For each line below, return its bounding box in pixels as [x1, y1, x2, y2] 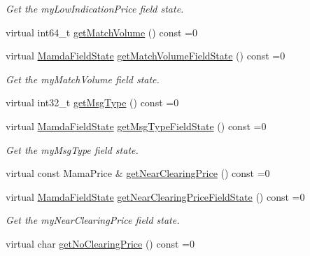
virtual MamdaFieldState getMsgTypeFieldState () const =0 [6, 118, 267, 133]
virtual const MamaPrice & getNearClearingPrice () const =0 [6, 166, 270, 180]
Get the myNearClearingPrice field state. [6, 213, 180, 227]
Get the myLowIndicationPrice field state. [6, 1, 184, 15]
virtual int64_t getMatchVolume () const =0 [6, 24, 197, 39]
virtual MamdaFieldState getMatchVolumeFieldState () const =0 [6, 48, 286, 63]
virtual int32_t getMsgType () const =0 [6, 95, 179, 110]
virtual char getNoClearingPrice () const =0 [6, 236, 195, 250]
